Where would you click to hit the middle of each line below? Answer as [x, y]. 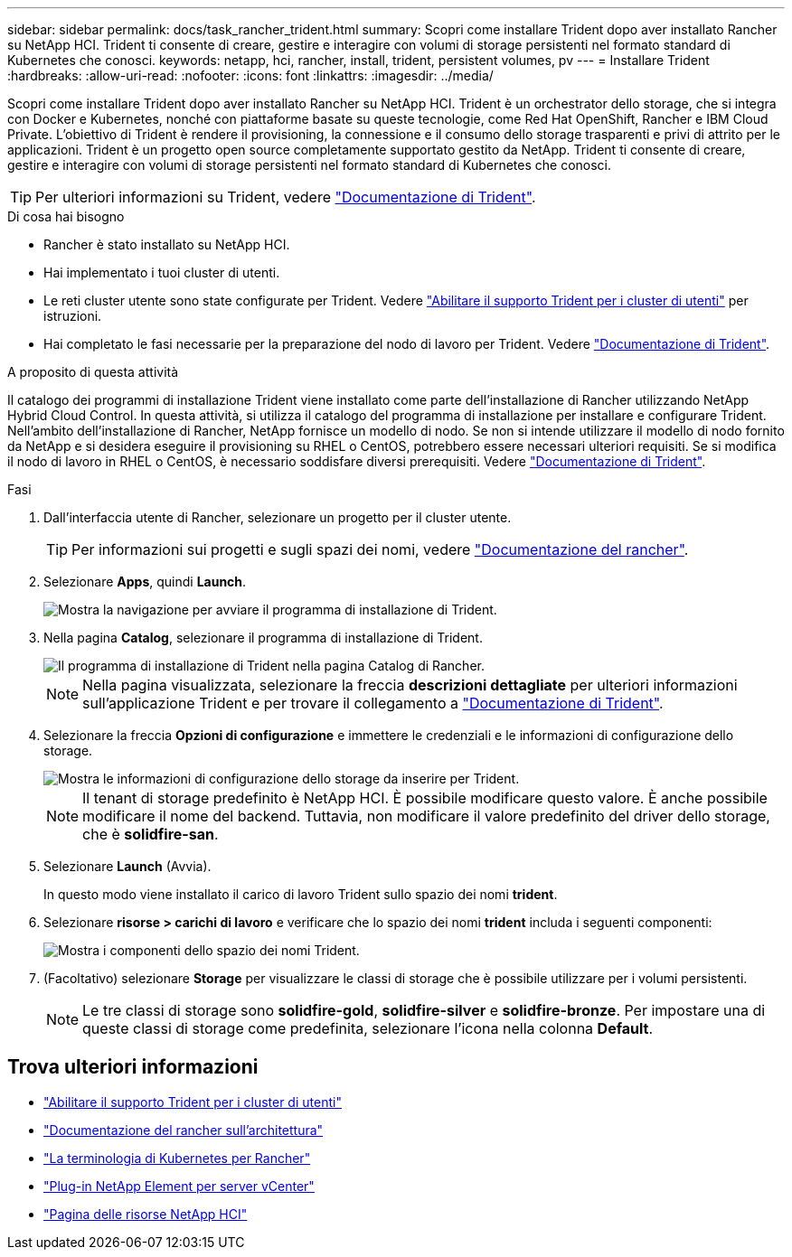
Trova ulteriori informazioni [133, 1067]
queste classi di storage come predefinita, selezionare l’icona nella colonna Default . [368, 1028]
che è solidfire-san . [151, 834]
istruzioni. [73, 316]
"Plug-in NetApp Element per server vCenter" [179, 1186]
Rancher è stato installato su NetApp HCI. [167, 244]
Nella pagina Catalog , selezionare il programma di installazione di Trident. [263, 638]
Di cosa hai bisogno [66, 216]
